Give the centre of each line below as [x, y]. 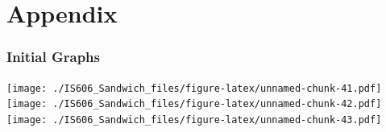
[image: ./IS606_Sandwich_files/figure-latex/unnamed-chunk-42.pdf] [194, 104]
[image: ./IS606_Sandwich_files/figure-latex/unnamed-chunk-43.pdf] [194, 120]
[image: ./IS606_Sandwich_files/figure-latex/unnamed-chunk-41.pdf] [194, 88]
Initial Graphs [53, 57]
